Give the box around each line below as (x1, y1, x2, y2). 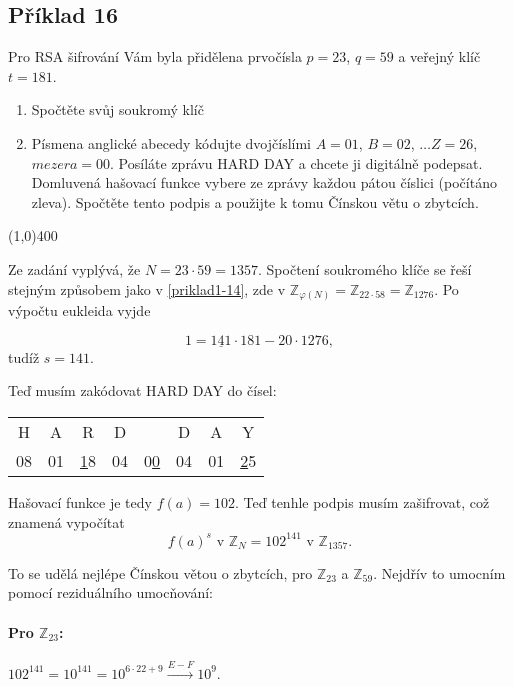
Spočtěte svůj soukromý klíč (31, 99, 204, 120)
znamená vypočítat (8, 511, 125, 532)
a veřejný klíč (398, 46, 481, 67)
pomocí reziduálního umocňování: (8, 582, 214, 603)
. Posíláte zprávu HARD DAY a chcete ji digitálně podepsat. (110, 152, 483, 173)
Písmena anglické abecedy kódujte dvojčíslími (31, 132, 311, 153)
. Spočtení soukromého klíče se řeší (258, 258, 472, 279)
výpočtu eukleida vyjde (8, 300, 151, 321)
